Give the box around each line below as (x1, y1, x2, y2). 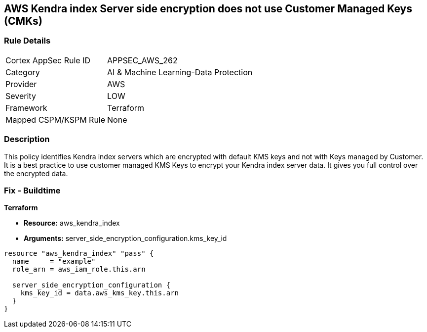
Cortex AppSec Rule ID (5, 55, 91, 65)
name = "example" (12, 257, 96, 266)
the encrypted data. (4, 169, 68, 178)
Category (5, 67, 40, 77)
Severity (5, 91, 36, 101)
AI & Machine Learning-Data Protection (107, 67, 253, 77)
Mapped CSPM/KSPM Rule (5, 114, 106, 125)
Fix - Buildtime (4, 185, 61, 195)
